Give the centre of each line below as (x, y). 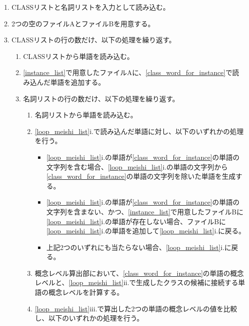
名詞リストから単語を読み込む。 (86, 115)
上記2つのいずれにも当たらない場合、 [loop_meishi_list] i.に (139, 247)
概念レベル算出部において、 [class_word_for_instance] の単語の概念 (139, 273)
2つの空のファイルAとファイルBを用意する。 (83, 23)
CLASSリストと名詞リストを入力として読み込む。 (91, 7)
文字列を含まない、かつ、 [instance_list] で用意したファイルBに (145, 211)
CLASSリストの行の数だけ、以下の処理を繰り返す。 (94, 40)
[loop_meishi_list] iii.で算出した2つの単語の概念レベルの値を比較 (136, 308)
